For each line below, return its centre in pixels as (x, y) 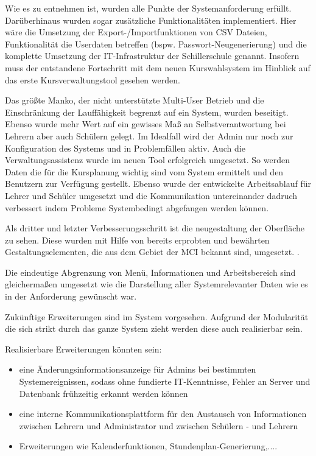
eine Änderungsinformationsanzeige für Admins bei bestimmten (138, 369)
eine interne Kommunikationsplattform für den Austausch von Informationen (163, 414)
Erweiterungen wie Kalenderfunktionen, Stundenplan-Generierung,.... (148, 446)
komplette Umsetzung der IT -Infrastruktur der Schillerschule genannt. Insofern (152, 56)
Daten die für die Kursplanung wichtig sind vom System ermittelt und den (144, 171)
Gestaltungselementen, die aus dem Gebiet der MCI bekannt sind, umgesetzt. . (152, 252)
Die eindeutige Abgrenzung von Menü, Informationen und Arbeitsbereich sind (150, 272)
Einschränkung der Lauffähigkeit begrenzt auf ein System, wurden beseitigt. (147, 112)
